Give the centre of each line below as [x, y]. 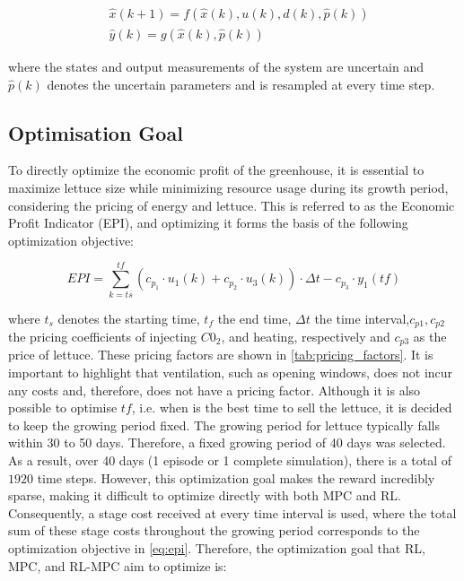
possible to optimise [63, 408]
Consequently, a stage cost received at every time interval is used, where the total [232, 512]
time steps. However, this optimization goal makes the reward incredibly [236, 477]
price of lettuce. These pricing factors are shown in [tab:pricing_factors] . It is [221, 355]
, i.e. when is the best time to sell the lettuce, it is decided [292, 408]
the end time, [254, 318]
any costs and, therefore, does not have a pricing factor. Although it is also [214, 390]
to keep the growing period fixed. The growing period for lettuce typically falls [224, 425]
